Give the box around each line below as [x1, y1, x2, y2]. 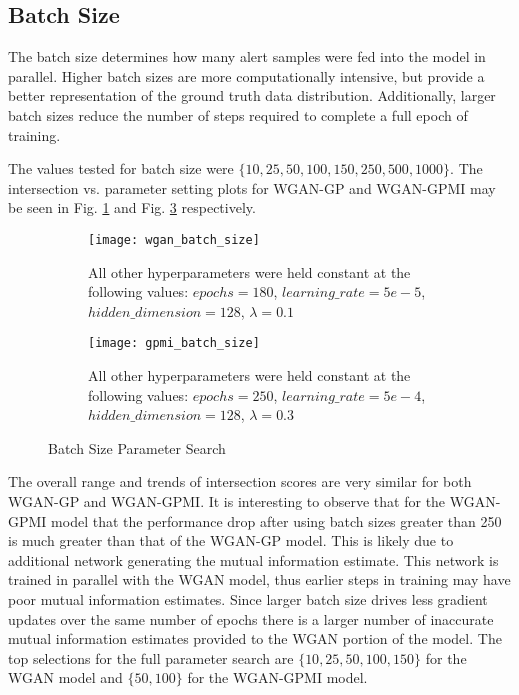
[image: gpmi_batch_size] [88, 336, 260, 351]
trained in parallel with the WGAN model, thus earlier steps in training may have [8, 569, 511, 590]
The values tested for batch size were [8, 158, 234, 179]
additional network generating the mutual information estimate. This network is [8, 549, 499, 570]
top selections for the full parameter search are [8, 647, 294, 668]
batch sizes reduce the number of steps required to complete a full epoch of [8, 104, 468, 125]
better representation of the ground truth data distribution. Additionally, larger [8, 85, 496, 106]
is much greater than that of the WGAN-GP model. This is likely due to [8, 530, 454, 551]
